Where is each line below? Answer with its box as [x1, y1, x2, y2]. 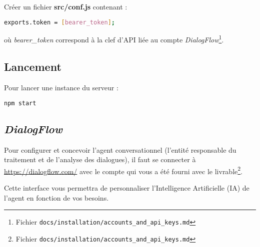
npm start [4, 99, 36, 107]
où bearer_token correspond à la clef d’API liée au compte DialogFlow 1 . [4, 33, 224, 45]
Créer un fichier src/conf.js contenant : [4, 1, 127, 11]
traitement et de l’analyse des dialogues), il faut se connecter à [4, 154, 196, 165]
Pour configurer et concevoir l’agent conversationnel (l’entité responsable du [4, 144, 236, 155]
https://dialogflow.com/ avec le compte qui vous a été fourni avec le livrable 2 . [4, 164, 243, 176]
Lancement [4, 59, 61, 74]
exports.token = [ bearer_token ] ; [4, 18, 115, 26]
